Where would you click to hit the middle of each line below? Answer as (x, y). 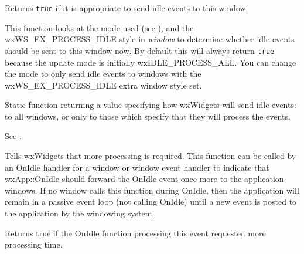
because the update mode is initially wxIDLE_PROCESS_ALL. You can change (151, 62)
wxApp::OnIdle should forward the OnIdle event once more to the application (144, 179)
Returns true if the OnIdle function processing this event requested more (135, 233)
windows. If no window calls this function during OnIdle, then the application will (152, 190)
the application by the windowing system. (80, 213)
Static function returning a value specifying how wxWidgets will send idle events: (151, 105)
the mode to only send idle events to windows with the (103, 74)
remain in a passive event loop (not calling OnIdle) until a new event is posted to (151, 201)
